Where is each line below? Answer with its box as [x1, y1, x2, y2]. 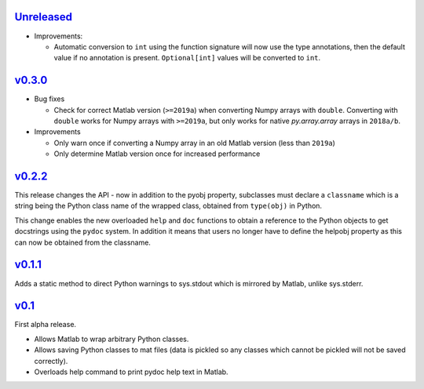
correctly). [34, 356, 68, 365]
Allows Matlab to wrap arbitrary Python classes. [34, 334, 189, 344]
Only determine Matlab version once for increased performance [53, 149, 261, 158]
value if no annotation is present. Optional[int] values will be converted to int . [53, 53, 321, 63]
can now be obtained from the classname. [14, 238, 151, 247]
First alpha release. [14, 320, 77, 329]
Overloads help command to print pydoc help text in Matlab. [34, 367, 228, 376]
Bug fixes [34, 94, 65, 104]
